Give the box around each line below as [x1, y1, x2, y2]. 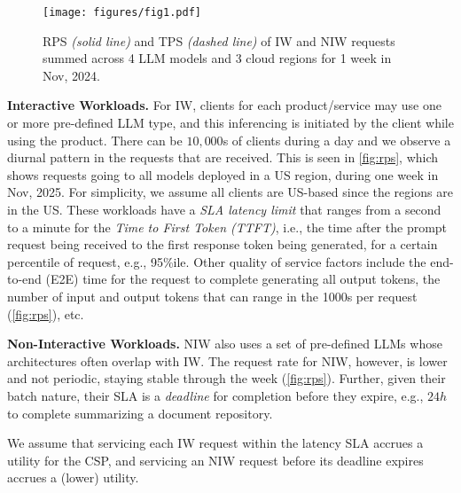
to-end [7, 270, 42, 288]
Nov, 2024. [43, 66, 100, 84]
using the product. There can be [7, 130, 183, 149]
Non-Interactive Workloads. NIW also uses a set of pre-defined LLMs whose [7, 334, 442, 353]
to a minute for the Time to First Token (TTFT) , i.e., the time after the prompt [7, 217, 448, 236]
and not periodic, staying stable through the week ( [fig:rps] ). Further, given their [7, 369, 446, 387]
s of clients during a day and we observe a [223, 130, 451, 149]
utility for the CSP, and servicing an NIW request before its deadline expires [7, 450, 424, 469]
